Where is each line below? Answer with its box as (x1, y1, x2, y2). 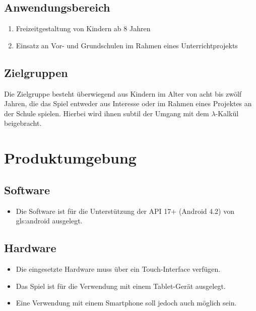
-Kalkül (215, 108, 239, 118)
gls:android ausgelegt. (16, 215, 83, 226)
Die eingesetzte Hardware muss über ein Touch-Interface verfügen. (16, 263, 221, 274)
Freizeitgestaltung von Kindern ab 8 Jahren (16, 23, 151, 34)
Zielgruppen (4, 64, 68, 80)
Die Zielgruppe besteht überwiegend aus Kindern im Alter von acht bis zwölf (4, 88, 242, 99)
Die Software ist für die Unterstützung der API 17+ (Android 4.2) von (16, 205, 235, 216)
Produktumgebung (4, 147, 137, 168)
